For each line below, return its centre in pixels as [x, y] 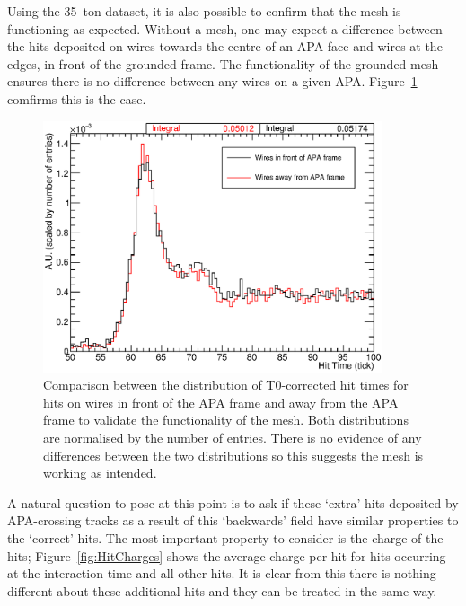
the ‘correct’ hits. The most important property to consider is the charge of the [225, 538]
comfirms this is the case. [77, 98]
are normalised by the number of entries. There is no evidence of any [233, 438]
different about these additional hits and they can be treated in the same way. [222, 590]
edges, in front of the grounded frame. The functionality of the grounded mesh [223, 63]
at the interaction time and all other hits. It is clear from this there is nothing [222, 573]
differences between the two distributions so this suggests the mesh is [233, 455]
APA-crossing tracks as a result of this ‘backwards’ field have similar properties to [233, 520]
